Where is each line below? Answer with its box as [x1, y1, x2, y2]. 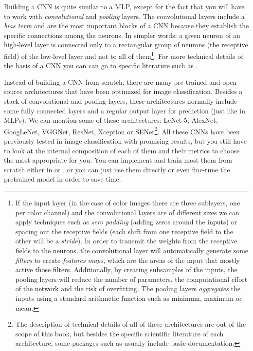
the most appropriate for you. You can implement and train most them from [4, 155, 232, 165]
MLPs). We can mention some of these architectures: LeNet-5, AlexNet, [4, 115, 218, 125]
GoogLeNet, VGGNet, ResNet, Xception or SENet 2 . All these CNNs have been [4, 125, 240, 136]
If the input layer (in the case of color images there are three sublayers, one [15, 198, 240, 207]
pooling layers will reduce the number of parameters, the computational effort [15, 274, 248, 284]
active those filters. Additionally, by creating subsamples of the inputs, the [15, 264, 237, 275]
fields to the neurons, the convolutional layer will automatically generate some [15, 245, 249, 255]
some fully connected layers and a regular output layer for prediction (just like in [4, 105, 245, 115]
